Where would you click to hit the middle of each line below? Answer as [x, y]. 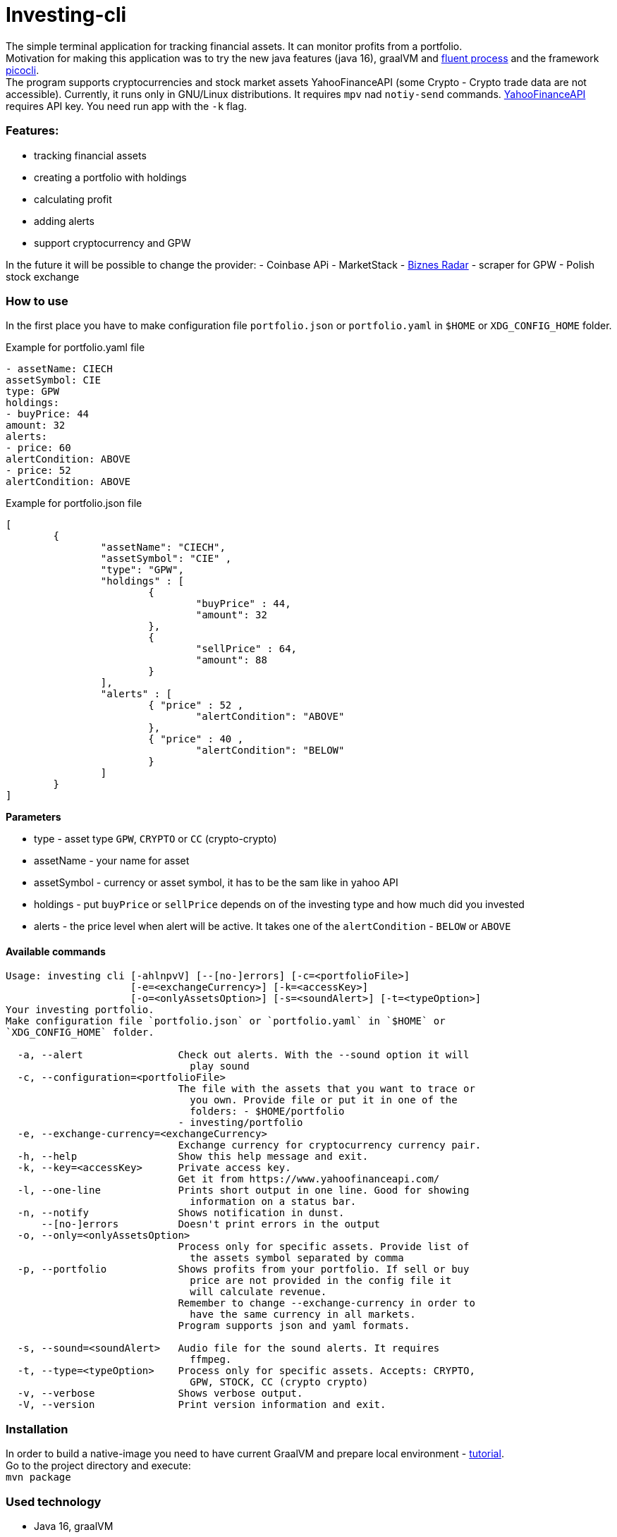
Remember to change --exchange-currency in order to [326, 1303]
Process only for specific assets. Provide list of [324, 1247]
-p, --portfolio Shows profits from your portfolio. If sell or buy [243, 1269]
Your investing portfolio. [80, 1010]
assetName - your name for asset [112, 861]
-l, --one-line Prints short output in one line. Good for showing [243, 1190]
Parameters [33, 817]
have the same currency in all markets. [303, 1315]
